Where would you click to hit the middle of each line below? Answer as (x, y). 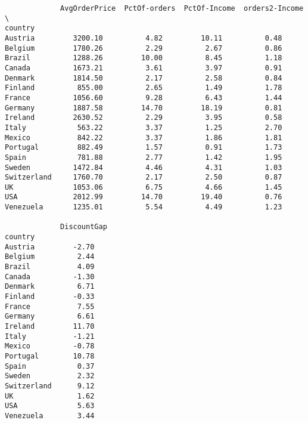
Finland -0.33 (50, 297)
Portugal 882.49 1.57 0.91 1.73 (144, 148)
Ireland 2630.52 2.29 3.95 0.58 (144, 118)
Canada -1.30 (50, 277)
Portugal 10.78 (50, 356)
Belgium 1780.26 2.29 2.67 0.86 (144, 48)
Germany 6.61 (50, 317)
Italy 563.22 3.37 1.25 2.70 (144, 127)
